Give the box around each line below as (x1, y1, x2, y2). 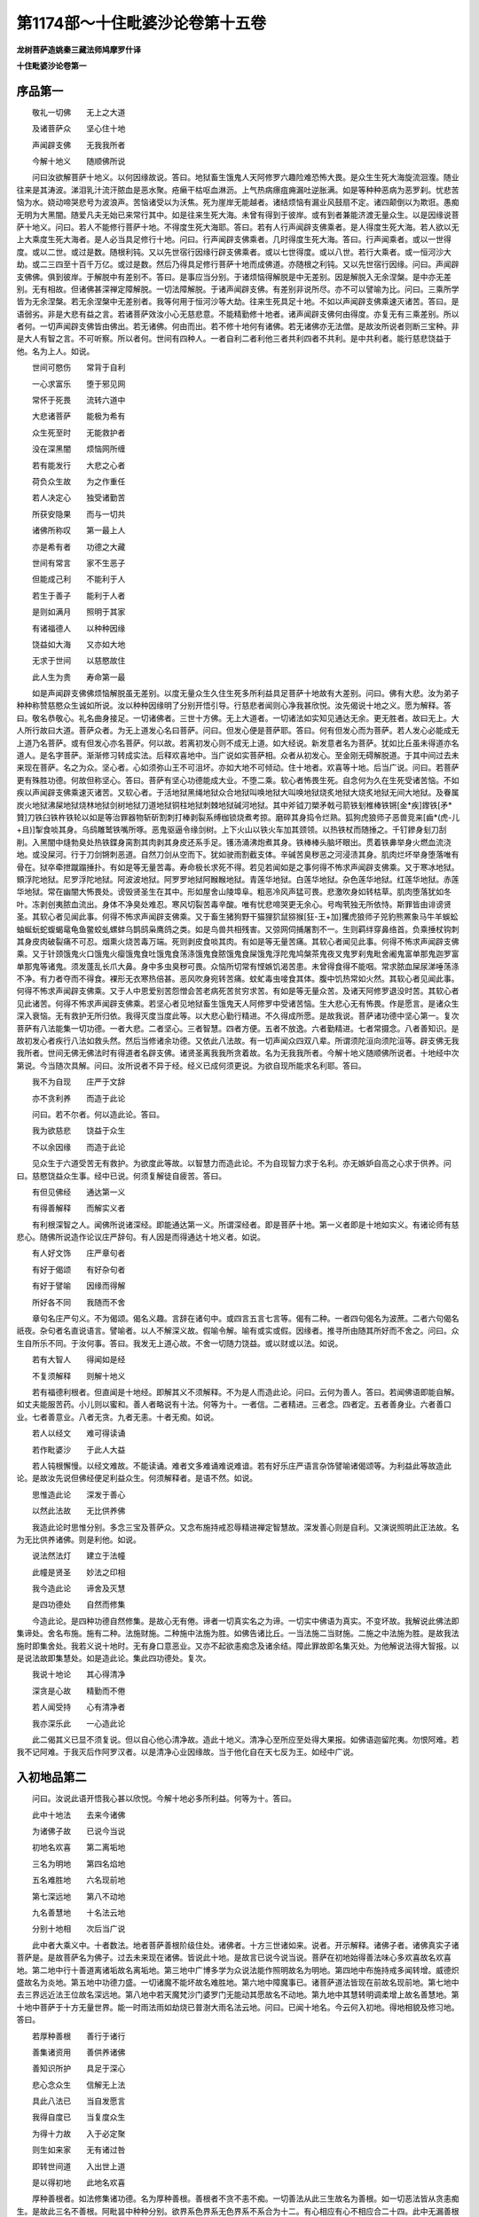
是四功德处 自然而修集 (31, 1599, 126, 1610)
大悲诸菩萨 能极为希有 (31, 411, 126, 421)
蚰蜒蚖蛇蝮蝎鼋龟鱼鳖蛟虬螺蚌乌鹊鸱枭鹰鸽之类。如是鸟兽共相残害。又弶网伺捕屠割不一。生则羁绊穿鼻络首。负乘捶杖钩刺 (16, 923, 459, 935)
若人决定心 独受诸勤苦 (31, 492, 126, 503)
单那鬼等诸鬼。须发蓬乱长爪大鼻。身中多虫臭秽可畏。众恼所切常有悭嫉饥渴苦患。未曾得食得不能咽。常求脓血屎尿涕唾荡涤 (16, 960, 459, 971)
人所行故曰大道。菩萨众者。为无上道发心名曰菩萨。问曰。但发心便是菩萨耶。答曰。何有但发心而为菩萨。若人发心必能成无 (16, 725, 459, 736)
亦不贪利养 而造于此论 (31, 1093, 126, 1103)
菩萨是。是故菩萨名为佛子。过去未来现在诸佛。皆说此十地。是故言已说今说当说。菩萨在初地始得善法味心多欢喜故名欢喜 (16, 1952, 452, 1963)
